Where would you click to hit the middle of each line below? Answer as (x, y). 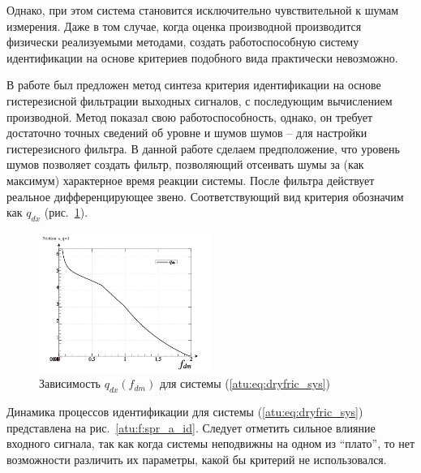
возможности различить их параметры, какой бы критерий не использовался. (197, 459)
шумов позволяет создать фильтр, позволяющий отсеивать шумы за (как (185, 164)
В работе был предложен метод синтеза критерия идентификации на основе (194, 85)
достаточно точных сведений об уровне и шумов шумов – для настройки (187, 133)
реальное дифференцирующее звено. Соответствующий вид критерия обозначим (205, 196)
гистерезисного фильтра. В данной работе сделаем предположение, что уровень (203, 148)
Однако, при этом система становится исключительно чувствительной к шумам (203, 10)
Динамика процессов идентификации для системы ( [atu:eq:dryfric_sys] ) (185, 412)
